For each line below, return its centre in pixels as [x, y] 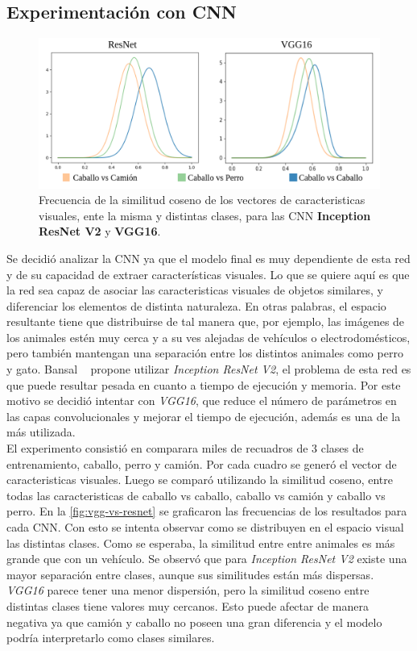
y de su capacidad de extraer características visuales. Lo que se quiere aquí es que [208, 274]
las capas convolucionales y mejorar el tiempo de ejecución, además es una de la [204, 416]
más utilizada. [41, 432]
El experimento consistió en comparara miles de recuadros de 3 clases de [185, 448]
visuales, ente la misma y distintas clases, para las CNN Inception [205, 215]
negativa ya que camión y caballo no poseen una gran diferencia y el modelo [194, 622]
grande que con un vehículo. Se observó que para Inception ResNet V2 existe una [207, 559]
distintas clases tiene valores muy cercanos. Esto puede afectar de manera [188, 605]
